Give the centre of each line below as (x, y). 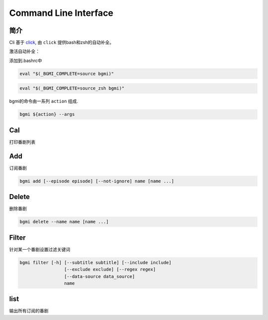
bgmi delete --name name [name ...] (64, 222)
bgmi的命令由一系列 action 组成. (44, 101)
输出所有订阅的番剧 (29, 311)
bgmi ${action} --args (47, 114)
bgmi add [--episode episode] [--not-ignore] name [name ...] (97, 181)
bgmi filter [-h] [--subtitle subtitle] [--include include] (96, 262)
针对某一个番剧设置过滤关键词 (40, 249)
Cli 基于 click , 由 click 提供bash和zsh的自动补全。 (62, 43)
